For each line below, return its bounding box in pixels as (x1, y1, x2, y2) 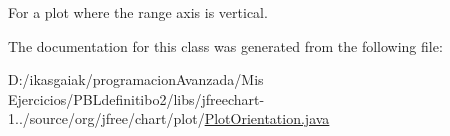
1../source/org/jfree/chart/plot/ (8, 108, 205, 129)
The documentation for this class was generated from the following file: (8, 35, 443, 56)
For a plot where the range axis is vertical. (8, 2, 268, 22)
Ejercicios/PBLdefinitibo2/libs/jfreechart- (8, 88, 265, 109)
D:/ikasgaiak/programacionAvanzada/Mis (8, 69, 264, 90)
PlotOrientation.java (204, 108, 330, 129)
